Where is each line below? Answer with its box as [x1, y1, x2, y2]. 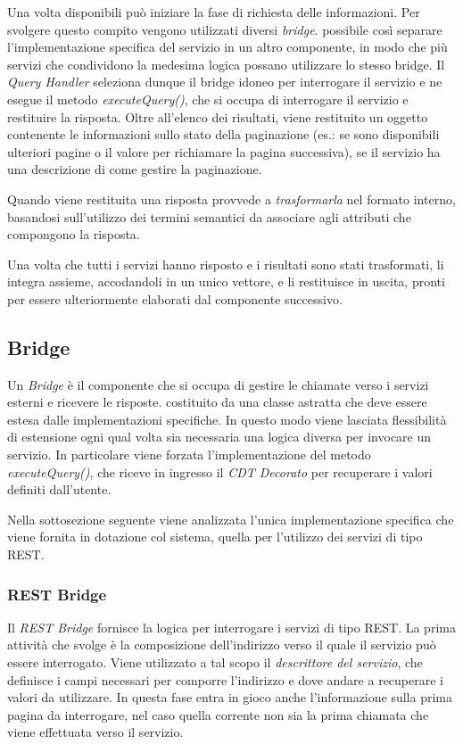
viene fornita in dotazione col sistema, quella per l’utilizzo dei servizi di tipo [7, 527, 423, 546]
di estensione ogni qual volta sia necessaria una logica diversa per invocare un [7, 427, 432, 446]
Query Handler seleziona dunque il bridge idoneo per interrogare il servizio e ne [7, 72, 442, 91]
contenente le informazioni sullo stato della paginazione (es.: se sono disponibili [7, 125, 440, 144]
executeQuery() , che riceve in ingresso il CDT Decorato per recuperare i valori [7, 462, 433, 481]
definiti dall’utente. [7, 480, 112, 499]
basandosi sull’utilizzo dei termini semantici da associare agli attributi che [7, 207, 411, 226]
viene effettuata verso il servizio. [7, 723, 184, 741]
